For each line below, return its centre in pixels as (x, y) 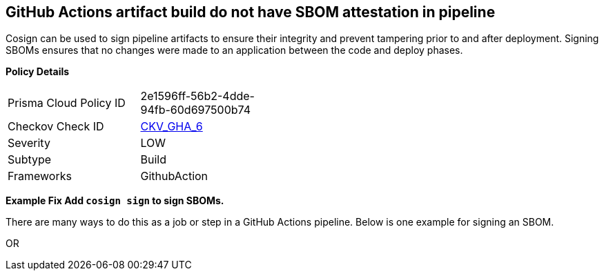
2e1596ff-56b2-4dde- (197, 96)
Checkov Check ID (56, 127)
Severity (29, 143)
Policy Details (38, 72)
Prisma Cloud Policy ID (67, 103)
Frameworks (40, 176)
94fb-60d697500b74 (196, 110)
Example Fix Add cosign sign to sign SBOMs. (115, 201)
